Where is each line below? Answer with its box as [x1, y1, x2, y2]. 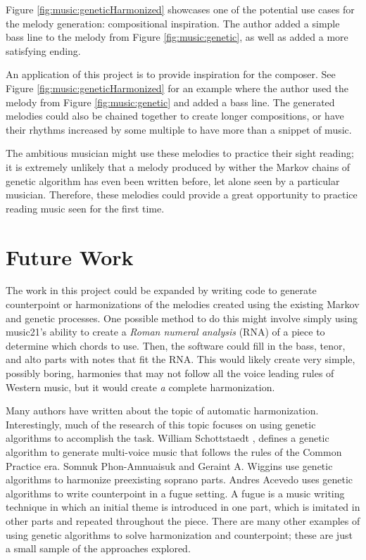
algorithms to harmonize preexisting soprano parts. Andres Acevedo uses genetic [6, 472, 353, 487]
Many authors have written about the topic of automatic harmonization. [6, 403, 319, 418]
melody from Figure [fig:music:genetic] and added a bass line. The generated [6, 94, 335, 109]
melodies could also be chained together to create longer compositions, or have [6, 108, 344, 123]
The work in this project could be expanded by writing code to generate [6, 283, 317, 298]
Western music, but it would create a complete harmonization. [6, 379, 275, 394]
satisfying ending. [6, 43, 81, 58]
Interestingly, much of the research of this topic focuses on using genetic [6, 416, 316, 431]
